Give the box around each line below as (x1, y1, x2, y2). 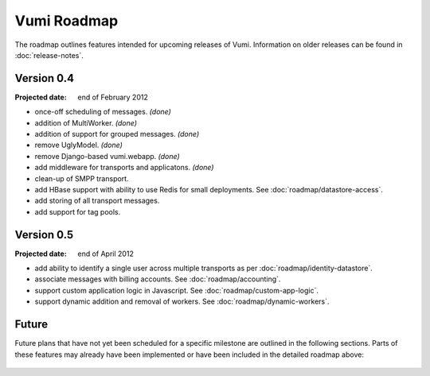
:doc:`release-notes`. (14, 50, 84, 60)
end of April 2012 (77, 249, 135, 258)
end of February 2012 (77, 92, 149, 102)
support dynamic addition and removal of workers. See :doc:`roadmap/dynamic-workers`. (34, 297, 330, 306)
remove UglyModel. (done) (34, 140, 123, 150)
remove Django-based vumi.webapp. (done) (34, 151, 181, 161)
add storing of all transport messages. (34, 196, 160, 206)
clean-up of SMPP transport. (34, 173, 129, 183)
